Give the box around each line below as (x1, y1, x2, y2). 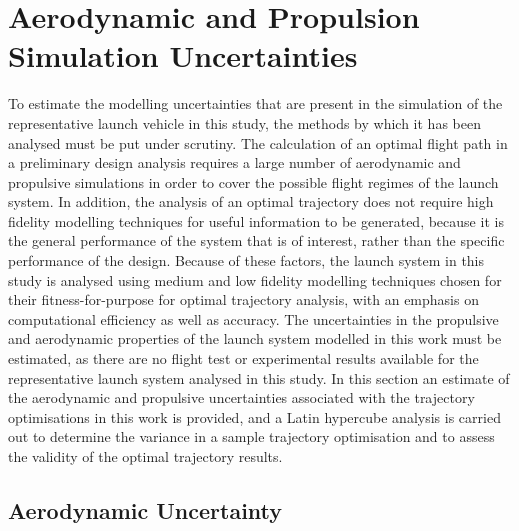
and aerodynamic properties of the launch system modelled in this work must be (8, 328, 502, 349)
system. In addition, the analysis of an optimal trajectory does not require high (8, 191, 494, 212)
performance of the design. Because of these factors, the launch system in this (8, 250, 485, 271)
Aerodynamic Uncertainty (8, 494, 283, 525)
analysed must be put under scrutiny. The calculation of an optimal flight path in (8, 132, 508, 153)
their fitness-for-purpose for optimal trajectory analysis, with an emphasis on (8, 289, 479, 310)
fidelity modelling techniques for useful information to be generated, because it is (8, 210, 504, 231)
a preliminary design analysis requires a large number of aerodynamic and (8, 152, 461, 173)
